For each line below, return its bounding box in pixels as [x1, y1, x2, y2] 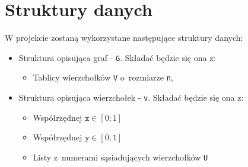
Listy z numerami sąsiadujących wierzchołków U [33, 150, 208, 163]
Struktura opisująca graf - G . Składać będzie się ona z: [18, 51, 216, 63]
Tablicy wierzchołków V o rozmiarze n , [33, 71, 173, 83]
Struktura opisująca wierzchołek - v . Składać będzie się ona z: [18, 91, 244, 104]
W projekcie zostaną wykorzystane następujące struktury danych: [5, 31, 243, 44]
